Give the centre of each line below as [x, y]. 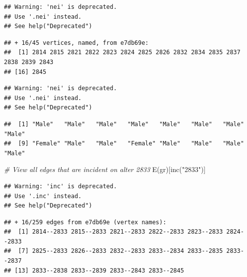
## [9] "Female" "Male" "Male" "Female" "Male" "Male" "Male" [124, 144]
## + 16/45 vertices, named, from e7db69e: [76, 43]
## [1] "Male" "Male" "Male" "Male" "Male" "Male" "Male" [124, 124]
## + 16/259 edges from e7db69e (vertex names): [85, 222]
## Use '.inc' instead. [43, 196]
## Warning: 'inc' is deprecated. [61, 186]
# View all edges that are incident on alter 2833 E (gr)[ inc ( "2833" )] [105, 169]
